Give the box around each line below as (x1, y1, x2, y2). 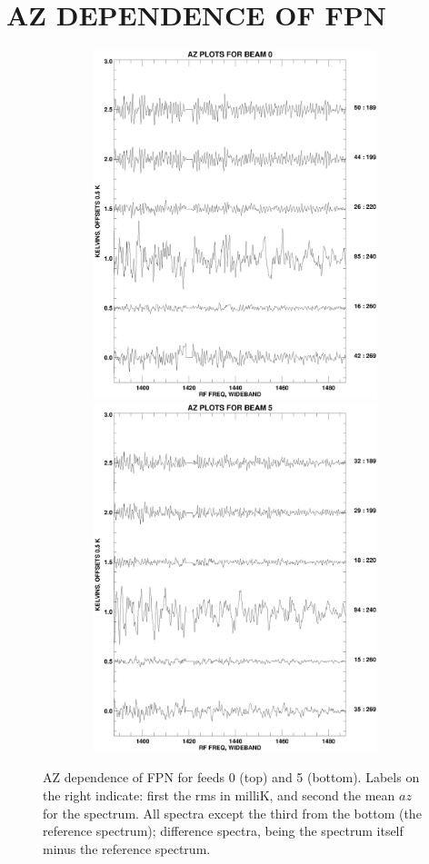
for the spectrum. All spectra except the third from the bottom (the (43, 803, 422, 822)
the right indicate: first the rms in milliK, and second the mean (43, 785, 395, 804)
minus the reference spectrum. (43, 839, 211, 858)
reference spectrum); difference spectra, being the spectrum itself (43, 821, 404, 840)
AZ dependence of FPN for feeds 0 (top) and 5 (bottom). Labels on (43, 768, 420, 787)
